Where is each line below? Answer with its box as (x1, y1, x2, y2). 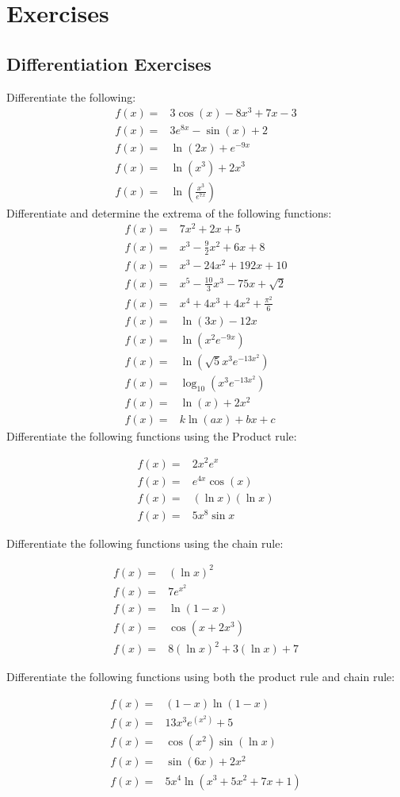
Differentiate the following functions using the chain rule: (6, 534, 284, 551)
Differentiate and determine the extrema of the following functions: (6, 204, 332, 221)
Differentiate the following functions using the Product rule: (6, 427, 297, 444)
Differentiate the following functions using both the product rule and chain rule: (6, 668, 395, 685)
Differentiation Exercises (6, 51, 211, 75)
